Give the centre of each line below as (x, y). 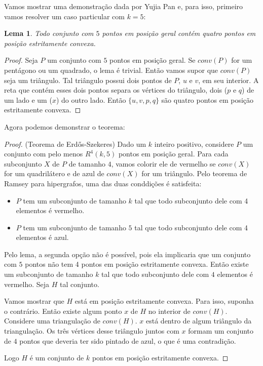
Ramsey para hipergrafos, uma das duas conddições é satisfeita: (103, 183)
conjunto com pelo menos (44, 154)
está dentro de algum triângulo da (199, 321)
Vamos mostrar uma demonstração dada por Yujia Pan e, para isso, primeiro (124, 6)
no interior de (169, 311)
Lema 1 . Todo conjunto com (49, 33)
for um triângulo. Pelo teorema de (194, 173)
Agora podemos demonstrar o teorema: (65, 126)
